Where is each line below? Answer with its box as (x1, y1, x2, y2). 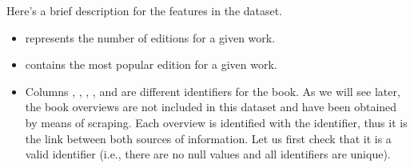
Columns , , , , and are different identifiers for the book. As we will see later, (25, 82, 400, 99)
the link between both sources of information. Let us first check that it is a (25, 130, 392, 146)
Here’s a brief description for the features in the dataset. (6, 2, 283, 18)
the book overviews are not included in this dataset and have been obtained (25, 98, 397, 115)
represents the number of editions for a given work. (25, 29, 276, 46)
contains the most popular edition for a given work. (25, 56, 277, 73)
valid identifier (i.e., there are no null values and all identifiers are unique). (25, 146, 391, 162)
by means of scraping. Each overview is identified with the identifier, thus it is (25, 114, 408, 130)
